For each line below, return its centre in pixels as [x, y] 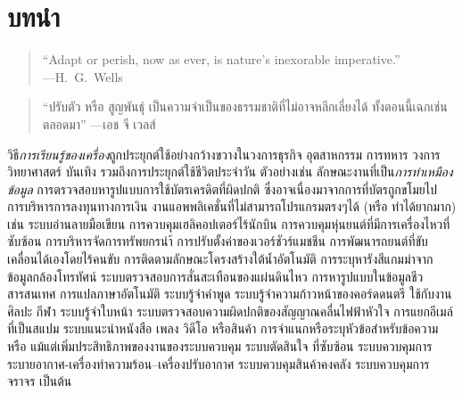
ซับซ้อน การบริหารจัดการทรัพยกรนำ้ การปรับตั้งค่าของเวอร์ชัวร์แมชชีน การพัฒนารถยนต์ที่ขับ [218, 241]
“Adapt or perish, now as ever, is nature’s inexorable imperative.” [221, 59]
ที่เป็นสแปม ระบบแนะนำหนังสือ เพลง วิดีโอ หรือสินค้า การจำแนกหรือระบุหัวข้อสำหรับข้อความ [223, 328]
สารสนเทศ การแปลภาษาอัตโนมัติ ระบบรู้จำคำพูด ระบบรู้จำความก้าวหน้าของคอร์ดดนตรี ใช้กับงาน [230, 294]
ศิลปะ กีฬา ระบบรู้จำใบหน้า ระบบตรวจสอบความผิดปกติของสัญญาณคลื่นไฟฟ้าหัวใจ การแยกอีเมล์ [230, 311]
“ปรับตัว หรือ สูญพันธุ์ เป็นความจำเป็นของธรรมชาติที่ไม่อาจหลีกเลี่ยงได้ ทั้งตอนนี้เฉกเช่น [245, 106]
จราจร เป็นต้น [40, 381]
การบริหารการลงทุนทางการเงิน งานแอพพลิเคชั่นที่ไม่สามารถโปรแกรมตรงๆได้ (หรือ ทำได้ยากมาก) [232, 206]
